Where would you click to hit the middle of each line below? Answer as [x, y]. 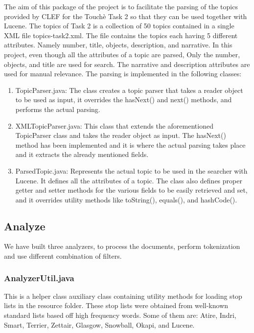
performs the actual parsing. [58, 109]
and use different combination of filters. [63, 256]
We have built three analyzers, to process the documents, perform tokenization [122, 246]
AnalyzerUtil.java [39, 277]
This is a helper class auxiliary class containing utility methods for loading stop [123, 296]
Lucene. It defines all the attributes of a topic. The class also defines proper [129, 180]
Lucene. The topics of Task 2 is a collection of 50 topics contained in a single [119, 26]
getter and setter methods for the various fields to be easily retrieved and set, [131, 190]
